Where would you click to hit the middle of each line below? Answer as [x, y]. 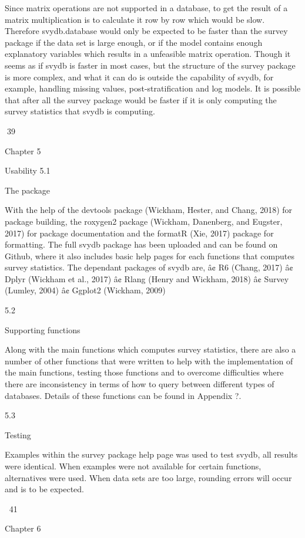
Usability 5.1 [28, 170]
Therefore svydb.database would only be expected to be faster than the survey [146, 31]
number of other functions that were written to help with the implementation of [149, 361]
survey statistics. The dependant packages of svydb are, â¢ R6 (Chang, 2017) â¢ [149, 267]
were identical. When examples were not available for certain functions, [133, 466]
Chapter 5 [23, 150]
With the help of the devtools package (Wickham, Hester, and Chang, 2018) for [149, 210]
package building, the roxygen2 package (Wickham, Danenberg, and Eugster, [144, 221]
